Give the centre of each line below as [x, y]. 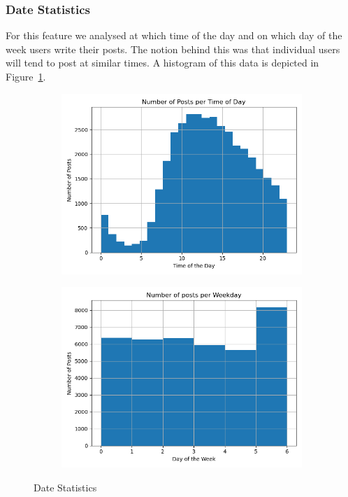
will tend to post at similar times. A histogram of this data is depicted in [162, 63]
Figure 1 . [26, 76]
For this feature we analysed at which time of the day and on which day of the [174, 35]
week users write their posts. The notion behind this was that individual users [173, 49]
